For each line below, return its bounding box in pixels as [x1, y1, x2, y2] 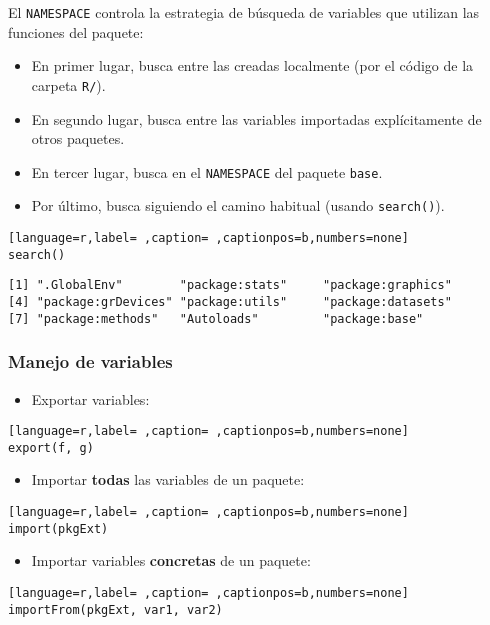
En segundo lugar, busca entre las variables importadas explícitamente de [31, 108, 482, 129]
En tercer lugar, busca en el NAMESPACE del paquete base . [31, 161, 383, 182]
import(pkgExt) [8, 521, 109, 536]
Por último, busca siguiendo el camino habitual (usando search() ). [31, 195, 445, 216]
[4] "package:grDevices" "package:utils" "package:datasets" [8, 294, 452, 309]
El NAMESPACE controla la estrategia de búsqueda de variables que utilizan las [8, 2, 480, 22]
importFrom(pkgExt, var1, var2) [8, 602, 223, 617]
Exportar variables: [31, 388, 150, 409]
